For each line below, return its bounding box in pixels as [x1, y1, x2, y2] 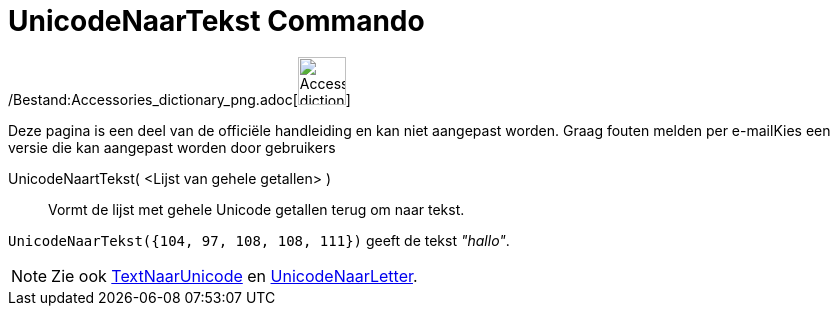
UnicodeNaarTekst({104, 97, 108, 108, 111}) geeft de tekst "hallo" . [8, 231, 510, 249]
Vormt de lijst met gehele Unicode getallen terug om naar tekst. [48, 200, 465, 218]
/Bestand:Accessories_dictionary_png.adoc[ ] [8, 90, 351, 108]
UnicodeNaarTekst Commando [8, 4, 425, 38]
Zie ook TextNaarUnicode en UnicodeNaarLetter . [51, 265, 418, 286]
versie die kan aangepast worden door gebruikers [8, 138, 336, 156]
